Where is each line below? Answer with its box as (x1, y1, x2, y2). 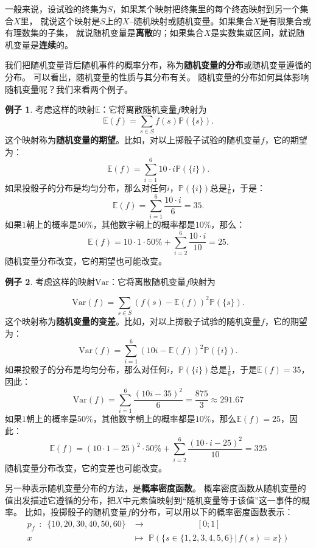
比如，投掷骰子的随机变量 (24, 505, 127, 518)
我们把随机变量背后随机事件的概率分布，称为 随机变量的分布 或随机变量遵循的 (5, 58, 312, 71)
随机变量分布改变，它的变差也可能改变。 (5, 461, 167, 474)
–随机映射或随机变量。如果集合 (129, 14, 253, 27)
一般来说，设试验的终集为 (5, 2, 107, 15)
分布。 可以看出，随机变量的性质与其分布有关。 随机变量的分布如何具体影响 (5, 70, 309, 83)
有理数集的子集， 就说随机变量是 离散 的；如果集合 (5, 26, 204, 39)
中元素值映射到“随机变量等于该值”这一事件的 (122, 493, 301, 506)
